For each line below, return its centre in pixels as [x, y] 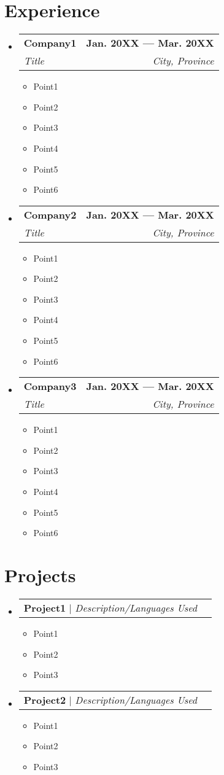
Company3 [50, 386]
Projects [40, 575]
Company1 [50, 43]
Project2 [45, 699]
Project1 [45, 607]
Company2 [50, 214]
